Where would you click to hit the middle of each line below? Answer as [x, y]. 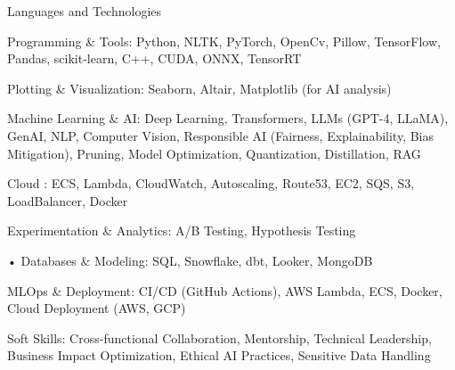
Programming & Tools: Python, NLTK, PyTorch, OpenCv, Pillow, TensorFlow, [224, 41]
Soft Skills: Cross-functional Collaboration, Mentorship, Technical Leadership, [219, 337]
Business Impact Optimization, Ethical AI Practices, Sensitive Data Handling [219, 355]
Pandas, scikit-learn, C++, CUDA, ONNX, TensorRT [154, 58]
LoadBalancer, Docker [68, 200]
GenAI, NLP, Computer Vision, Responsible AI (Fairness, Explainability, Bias [221, 135]
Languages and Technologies [85, 11]
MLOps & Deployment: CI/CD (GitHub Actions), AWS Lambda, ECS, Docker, [225, 290]
